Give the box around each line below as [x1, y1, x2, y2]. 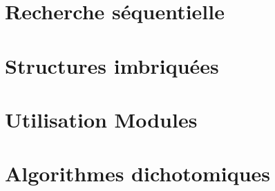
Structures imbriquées [5, 51, 219, 79]
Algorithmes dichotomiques [5, 159, 271, 188]
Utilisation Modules [5, 105, 198, 133]
